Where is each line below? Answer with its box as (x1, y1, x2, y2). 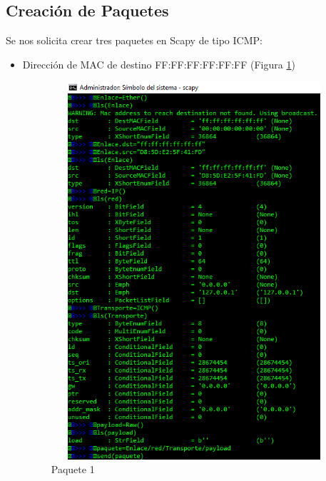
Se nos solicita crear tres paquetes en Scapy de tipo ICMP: (6, 33, 263, 48)
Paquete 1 (51, 462, 95, 477)
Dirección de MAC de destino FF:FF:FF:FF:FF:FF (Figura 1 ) (22, 56, 295, 71)
